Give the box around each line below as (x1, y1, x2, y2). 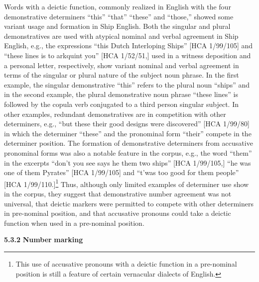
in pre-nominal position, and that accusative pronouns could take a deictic (4, 208, 231, 218)
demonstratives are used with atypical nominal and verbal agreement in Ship (4, 30, 239, 41)
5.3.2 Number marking (4, 234, 83, 245)
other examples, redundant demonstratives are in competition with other (4, 108, 226, 119)
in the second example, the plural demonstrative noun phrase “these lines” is (4, 89, 238, 99)
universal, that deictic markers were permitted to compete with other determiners (4, 198, 254, 208)
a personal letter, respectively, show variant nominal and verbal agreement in (4, 60, 239, 70)
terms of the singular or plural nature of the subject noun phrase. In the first (4, 70, 239, 80)
